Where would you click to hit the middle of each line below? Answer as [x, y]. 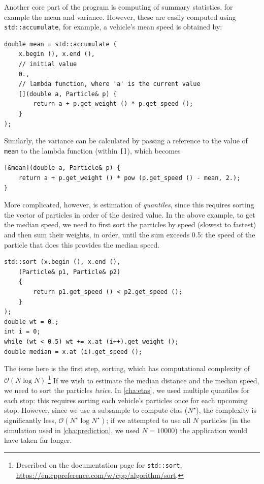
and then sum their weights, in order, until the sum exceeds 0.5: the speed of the [130, 234]
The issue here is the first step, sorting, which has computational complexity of [127, 368]
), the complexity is [226, 410]
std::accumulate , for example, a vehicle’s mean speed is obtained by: [113, 27]
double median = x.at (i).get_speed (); [73, 352]
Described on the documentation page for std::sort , [99, 464]
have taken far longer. [38, 440]
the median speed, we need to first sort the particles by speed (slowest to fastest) [130, 224]
